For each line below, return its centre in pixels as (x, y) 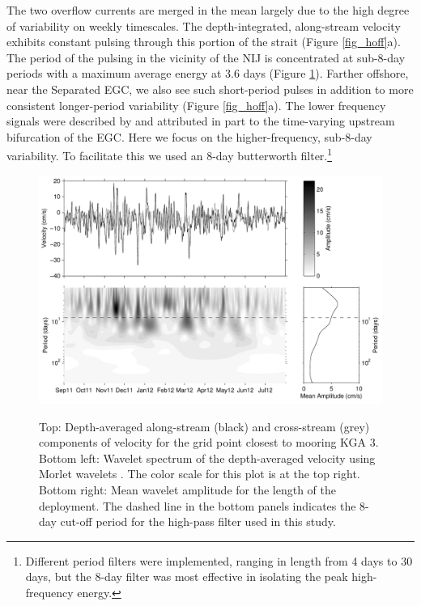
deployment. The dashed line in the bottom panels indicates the (198, 505)
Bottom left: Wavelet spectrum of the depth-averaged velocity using (207, 458)
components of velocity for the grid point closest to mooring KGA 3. (209, 442)
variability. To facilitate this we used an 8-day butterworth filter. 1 (170, 154)
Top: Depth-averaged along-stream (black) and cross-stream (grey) (204, 426)
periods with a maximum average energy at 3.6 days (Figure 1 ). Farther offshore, (208, 73)
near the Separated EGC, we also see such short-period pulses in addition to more (210, 89)
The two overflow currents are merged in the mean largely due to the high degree (208, 10)
